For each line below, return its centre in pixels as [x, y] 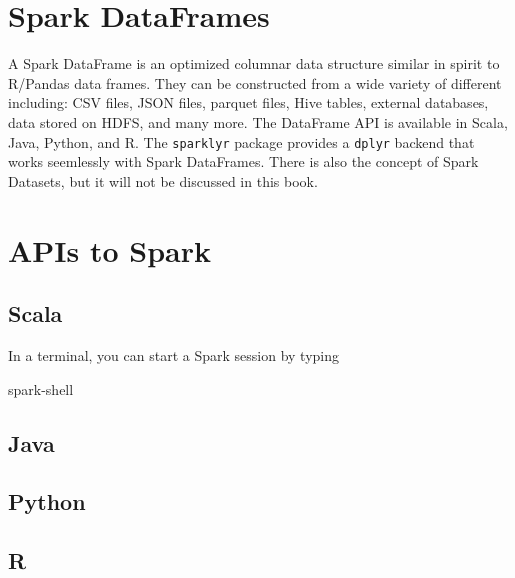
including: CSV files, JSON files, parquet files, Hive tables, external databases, [248, 102]
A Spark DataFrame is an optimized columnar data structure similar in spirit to [254, 63]
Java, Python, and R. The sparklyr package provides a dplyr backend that [241, 141]
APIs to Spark [110, 249]
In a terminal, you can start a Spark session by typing [173, 354]
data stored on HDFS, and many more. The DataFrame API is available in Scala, [258, 121]
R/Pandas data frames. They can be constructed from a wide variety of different [255, 82]
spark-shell [41, 388]
